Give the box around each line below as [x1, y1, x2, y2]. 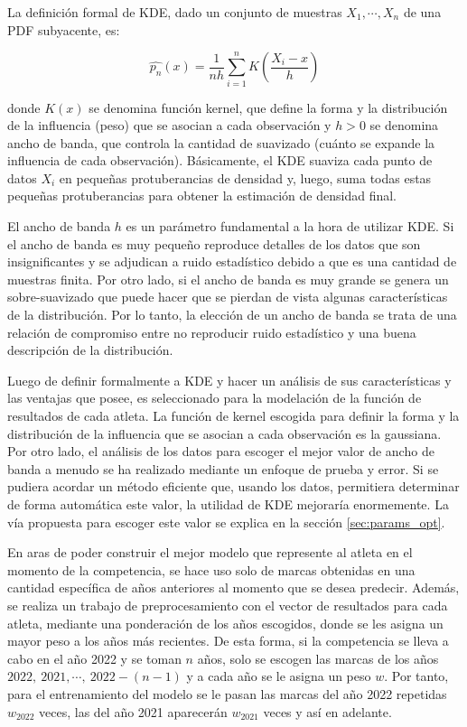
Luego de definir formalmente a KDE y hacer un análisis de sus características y [7, 370, 452, 389]
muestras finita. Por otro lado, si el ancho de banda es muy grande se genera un [7, 269, 449, 288]
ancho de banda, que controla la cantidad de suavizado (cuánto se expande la [7, 133, 435, 152]
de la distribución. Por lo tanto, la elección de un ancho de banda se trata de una [7, 305, 457, 324]
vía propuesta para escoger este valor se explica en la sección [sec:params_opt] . [7, 512, 445, 531]
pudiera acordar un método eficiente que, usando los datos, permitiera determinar [7, 477, 460, 496]
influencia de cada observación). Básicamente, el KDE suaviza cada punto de [7, 151, 433, 170]
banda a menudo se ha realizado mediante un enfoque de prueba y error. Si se [7, 459, 439, 478]
